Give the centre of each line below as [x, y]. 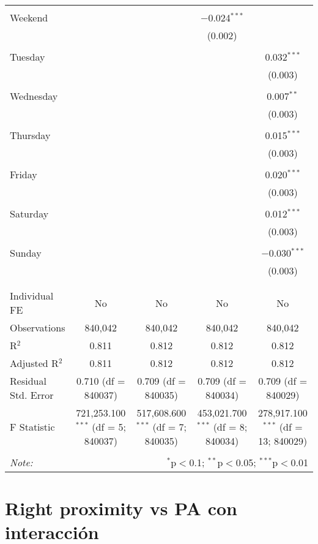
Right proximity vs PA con [121, 508]
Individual [32, 296]
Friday [24, 174]
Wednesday [34, 96]
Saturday [29, 213]
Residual [28, 381]
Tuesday [28, 57]
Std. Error [32, 395]
